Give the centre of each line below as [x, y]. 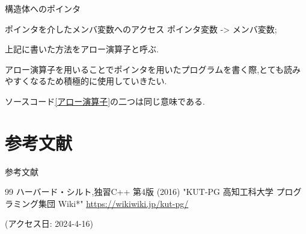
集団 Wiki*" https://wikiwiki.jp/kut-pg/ [113, 203]
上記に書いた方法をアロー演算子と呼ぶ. [82, 49]
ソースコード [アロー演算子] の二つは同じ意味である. [105, 101]
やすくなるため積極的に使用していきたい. [86, 81]
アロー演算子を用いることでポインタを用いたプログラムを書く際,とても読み [153, 69]
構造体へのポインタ [43, 8]
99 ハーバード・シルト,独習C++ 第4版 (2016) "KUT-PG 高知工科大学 [139, 192]
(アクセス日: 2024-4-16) [49, 223]
